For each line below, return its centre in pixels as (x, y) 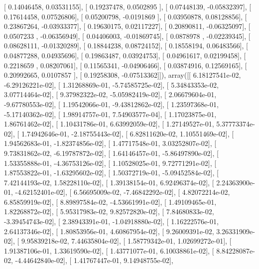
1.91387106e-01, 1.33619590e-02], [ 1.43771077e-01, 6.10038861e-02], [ (109, 250)
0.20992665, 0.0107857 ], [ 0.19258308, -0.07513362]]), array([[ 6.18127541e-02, (123, 75)
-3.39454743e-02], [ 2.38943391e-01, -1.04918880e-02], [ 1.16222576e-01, (111, 221)
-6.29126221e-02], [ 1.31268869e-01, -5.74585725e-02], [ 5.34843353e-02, (111, 84)
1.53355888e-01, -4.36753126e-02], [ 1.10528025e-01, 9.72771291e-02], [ (110, 163)
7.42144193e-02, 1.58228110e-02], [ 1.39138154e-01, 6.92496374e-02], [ (109, 182)
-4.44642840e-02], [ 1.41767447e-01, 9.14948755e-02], (94, 260)
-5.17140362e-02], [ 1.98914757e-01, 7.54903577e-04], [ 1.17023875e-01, (110, 114)
